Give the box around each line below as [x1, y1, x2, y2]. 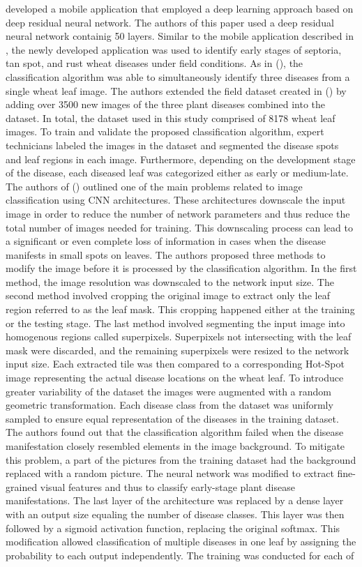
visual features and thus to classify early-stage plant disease [40, 479, 295, 494]
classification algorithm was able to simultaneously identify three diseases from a [6, 69, 350, 84]
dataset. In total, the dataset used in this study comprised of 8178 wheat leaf [6, 110, 335, 125]
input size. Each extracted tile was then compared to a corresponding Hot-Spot [6, 356, 345, 371]
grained [6, 479, 38, 494]
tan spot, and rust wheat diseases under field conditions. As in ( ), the [6, 56, 303, 70]
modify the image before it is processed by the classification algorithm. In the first [6, 261, 357, 275]
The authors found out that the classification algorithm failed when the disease [6, 425, 344, 439]
